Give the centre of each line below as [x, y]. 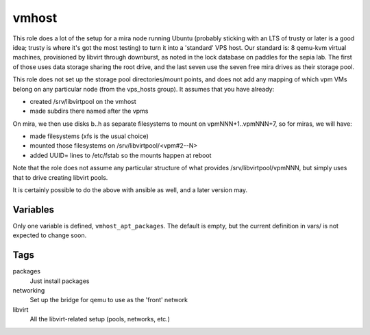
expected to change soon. [50, 235]
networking [29, 290]
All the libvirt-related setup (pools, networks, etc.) [100, 319]
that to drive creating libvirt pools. [60, 177]
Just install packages [60, 281]
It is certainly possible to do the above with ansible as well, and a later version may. [130, 190]
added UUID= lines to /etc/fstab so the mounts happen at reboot [121, 155]
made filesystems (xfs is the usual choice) [89, 136]
